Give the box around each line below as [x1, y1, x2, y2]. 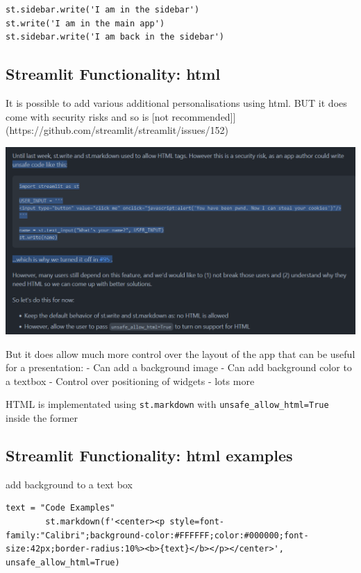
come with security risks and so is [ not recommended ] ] [6, 109, 236, 123]
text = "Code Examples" [6, 503, 115, 513]
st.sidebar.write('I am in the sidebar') [6, 5, 200, 15]
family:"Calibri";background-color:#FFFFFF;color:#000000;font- [6, 530, 309, 540]
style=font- [169, 516, 224, 527]
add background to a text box [6, 477, 133, 491]
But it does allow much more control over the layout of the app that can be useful [6, 346, 355, 361]
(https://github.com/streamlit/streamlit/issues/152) [6, 123, 228, 137]
